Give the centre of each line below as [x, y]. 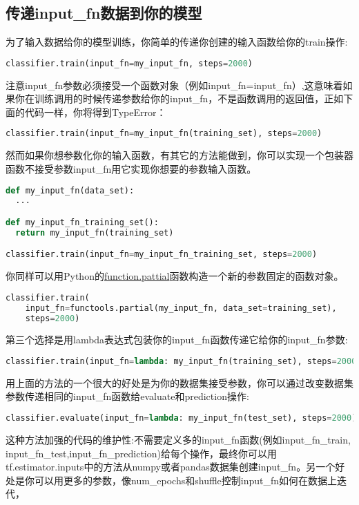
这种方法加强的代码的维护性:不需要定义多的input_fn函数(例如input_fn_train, [178, 439]
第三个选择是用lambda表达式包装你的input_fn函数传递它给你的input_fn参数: [177, 340]
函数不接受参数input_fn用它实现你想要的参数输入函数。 [131, 168]
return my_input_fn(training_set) [95, 232]
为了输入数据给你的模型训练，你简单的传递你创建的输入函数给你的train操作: [177, 42]
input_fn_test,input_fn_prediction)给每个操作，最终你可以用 [141, 453]
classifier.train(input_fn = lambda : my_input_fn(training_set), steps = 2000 [181, 362]
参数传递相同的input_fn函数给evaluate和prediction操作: [127, 396]
